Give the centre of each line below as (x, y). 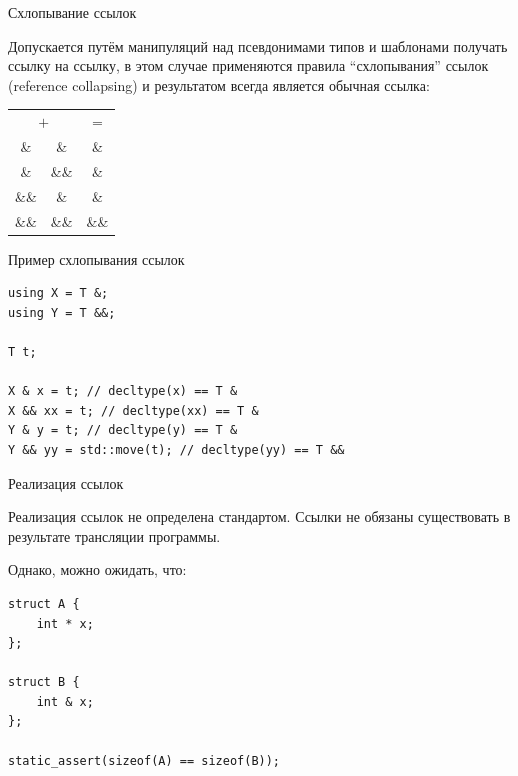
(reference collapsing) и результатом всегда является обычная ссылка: (219, 84)
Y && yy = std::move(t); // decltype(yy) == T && (176, 449)
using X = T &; (58, 293)
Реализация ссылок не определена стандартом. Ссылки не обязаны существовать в (259, 516)
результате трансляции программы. (114, 535)
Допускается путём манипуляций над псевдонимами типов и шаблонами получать (258, 45)
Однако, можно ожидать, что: (97, 569)
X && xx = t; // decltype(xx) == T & (133, 410)
